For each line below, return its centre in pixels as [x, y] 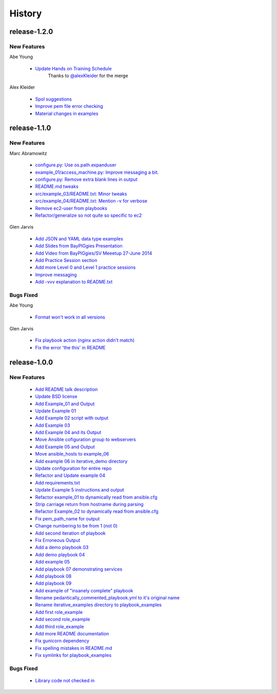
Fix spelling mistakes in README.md [74, 648]
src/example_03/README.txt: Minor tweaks [81, 194]
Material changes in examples [67, 114]
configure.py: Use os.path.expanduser [76, 165]
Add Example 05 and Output [65, 446]
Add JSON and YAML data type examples [79, 238]
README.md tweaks [57, 186]
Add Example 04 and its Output [68, 433]
